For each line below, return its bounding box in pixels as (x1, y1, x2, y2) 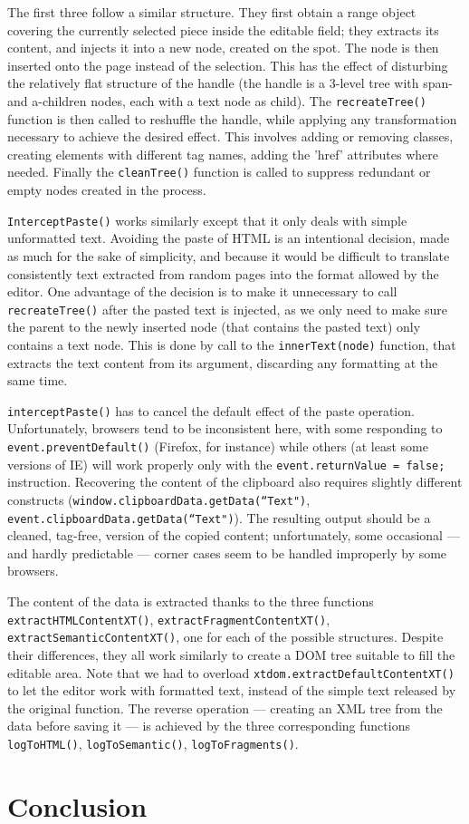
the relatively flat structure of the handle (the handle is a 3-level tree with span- (7, 73, 453, 92)
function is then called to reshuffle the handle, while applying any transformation (7, 109, 457, 128)
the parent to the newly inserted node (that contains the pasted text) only (7, 317, 421, 336)
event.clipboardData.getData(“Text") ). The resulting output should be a (7, 508, 431, 527)
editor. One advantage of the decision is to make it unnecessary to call (7, 282, 397, 301)
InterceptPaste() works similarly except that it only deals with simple (7, 210, 407, 229)
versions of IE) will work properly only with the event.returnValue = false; (7, 454, 445, 473)
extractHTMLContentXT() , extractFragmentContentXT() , (7, 609, 330, 628)
